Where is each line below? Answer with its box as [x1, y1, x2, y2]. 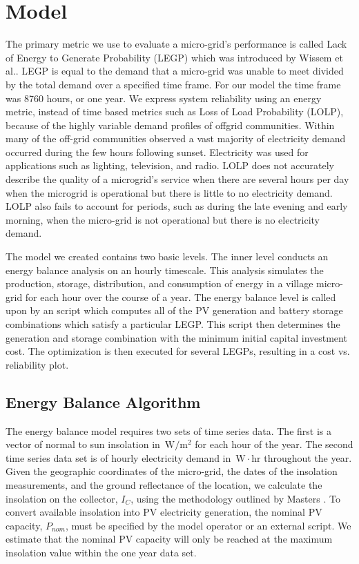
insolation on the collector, [6, 491, 118, 505]
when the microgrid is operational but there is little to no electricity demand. [6, 185, 333, 200]
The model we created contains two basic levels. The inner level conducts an [6, 249, 329, 264]
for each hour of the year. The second [195, 437, 353, 451]
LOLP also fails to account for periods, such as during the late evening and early [6, 199, 348, 213]
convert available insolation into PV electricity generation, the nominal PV [6, 505, 322, 519]
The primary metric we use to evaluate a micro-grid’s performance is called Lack [6, 37, 347, 51]
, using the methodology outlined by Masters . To [130, 491, 340, 505]
